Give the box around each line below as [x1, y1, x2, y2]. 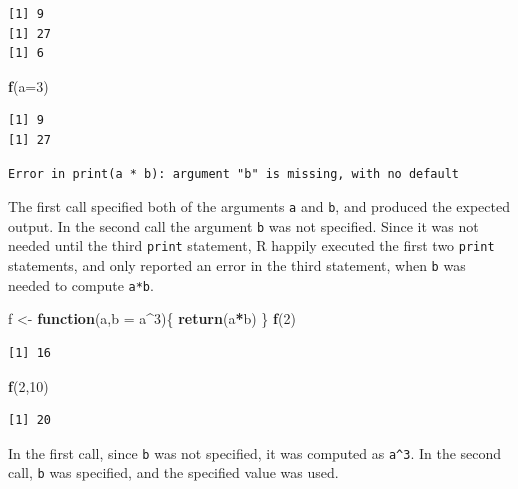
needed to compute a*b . [8, 274, 154, 295]
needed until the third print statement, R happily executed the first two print [8, 235, 495, 256]
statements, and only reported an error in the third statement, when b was [8, 255, 466, 276]
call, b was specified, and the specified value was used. [8, 462, 339, 483]
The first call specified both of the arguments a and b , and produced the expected [8, 196, 510, 217]
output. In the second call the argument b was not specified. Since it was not [8, 215, 479, 236]
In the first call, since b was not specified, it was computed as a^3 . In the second [8, 442, 502, 463]
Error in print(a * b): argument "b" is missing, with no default [8, 166, 460, 181]
